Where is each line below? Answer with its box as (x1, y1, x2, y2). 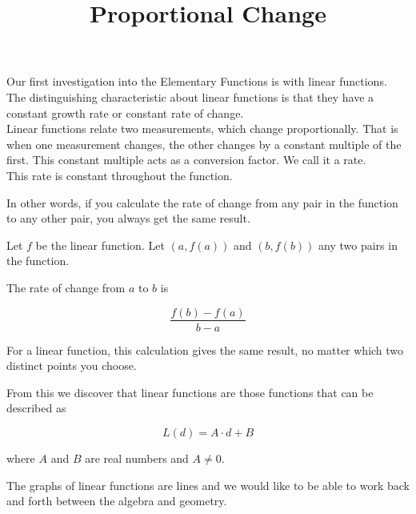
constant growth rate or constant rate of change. (6, 104, 244, 121)
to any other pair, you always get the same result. (6, 210, 250, 227)
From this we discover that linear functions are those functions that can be (6, 383, 374, 400)
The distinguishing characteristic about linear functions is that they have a (6, 88, 374, 105)
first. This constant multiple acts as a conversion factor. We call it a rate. (6, 151, 366, 168)
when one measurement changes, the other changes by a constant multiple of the (6, 135, 402, 152)
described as (6, 400, 66, 416)
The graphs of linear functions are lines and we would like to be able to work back (6, 476, 410, 493)
